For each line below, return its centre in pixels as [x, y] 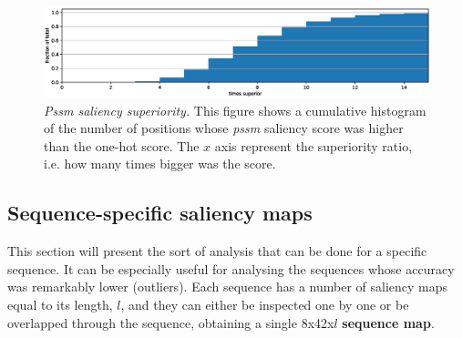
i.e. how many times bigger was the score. [160, 164]
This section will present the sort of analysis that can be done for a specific [217, 251]
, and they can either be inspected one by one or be [265, 304]
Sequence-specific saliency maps [160, 213]
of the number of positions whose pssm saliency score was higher [224, 128]
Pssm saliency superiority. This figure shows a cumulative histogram [235, 110]
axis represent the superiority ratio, [313, 145]
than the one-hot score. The [122, 145]
